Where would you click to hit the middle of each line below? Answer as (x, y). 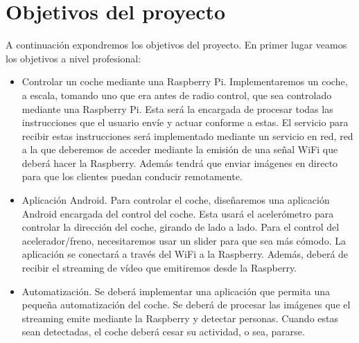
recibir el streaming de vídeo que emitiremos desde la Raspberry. (159, 268)
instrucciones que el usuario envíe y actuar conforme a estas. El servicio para (185, 122)
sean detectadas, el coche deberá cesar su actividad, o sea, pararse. (163, 332)
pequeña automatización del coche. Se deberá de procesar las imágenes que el (186, 305)
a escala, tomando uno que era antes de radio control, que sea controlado (177, 95)
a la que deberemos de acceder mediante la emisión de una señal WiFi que (180, 149)
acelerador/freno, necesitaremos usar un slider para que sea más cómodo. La (184, 240)
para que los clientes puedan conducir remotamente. (132, 176)
